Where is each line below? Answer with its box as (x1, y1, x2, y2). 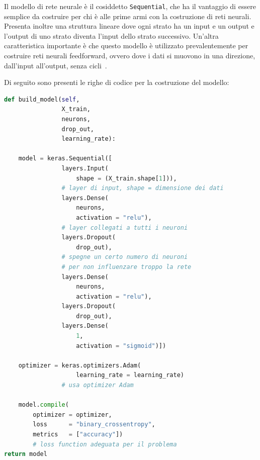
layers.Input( (61, 164, 109, 172)
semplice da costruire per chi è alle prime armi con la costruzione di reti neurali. (4, 11, 251, 21)
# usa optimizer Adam (61, 382, 134, 389)
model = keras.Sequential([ (18, 155, 112, 162)
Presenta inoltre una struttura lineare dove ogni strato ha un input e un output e (4, 21, 254, 31)
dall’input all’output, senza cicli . (4, 60, 107, 70)
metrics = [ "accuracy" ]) (33, 431, 123, 438)
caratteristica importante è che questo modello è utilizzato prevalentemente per (4, 40, 248, 51)
